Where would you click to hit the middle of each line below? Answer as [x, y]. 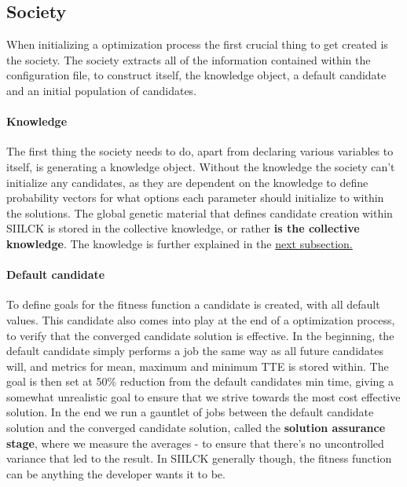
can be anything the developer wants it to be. [116, 473]
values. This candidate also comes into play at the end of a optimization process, [201, 319]
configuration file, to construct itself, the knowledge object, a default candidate [196, 75]
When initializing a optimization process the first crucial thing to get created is [197, 44]
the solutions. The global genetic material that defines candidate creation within [200, 212]
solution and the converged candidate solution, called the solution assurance [196, 428]
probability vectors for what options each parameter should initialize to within [195, 198]
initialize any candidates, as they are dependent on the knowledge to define [187, 182]
